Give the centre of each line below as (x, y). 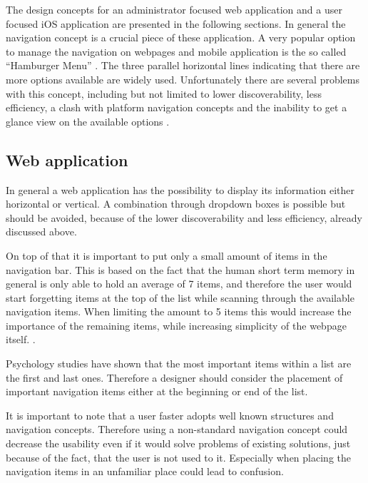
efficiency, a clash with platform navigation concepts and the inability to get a (177, 107)
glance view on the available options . (88, 121)
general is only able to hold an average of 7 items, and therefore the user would (179, 284)
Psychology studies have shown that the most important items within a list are (179, 363)
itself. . (21, 339)
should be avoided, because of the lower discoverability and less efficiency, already (184, 217)
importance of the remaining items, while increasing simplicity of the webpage (176, 325)
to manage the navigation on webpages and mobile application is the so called (176, 51)
